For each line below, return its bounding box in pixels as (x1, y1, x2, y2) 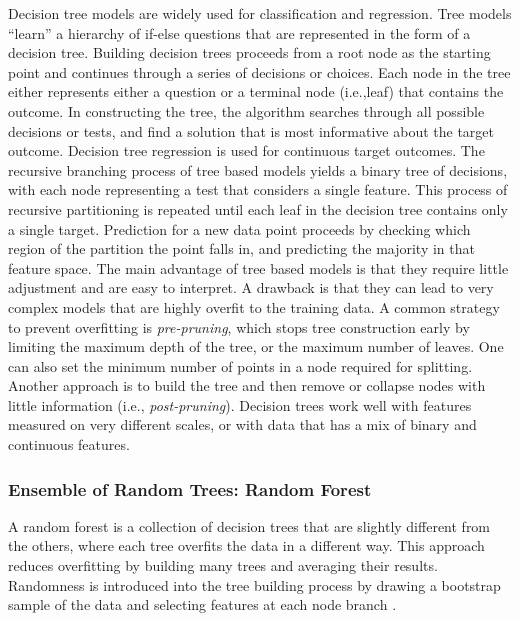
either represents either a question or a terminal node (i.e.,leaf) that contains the (8, 81, 504, 102)
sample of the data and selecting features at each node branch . (8, 594, 397, 615)
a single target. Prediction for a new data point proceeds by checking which (8, 218, 471, 239)
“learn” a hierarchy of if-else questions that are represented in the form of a (8, 22, 471, 43)
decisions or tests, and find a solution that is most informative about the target (8, 120, 494, 141)
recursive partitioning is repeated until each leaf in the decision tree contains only (8, 198, 508, 219)
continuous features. (8, 434, 130, 455)
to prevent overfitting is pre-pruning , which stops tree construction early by (8, 316, 470, 337)
